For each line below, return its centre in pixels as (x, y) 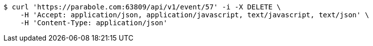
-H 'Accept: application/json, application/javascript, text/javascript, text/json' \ (195, 15)
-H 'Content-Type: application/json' (94, 23)
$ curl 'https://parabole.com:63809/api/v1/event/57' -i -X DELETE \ (142, 7)
